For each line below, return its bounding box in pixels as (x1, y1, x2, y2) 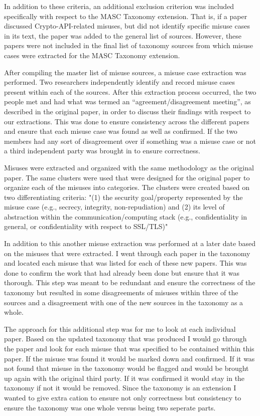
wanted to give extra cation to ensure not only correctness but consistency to (4, 392, 241, 402)
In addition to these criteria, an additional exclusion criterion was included (4, 1, 234, 11)
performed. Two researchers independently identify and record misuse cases (4, 77, 235, 87)
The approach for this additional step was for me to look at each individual (4, 323, 236, 334)
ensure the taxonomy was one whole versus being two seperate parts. (4, 402, 216, 412)
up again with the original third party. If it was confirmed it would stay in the (4, 372, 245, 383)
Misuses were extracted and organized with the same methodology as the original (4, 162, 254, 172)
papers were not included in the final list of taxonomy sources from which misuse (4, 40, 253, 51)
